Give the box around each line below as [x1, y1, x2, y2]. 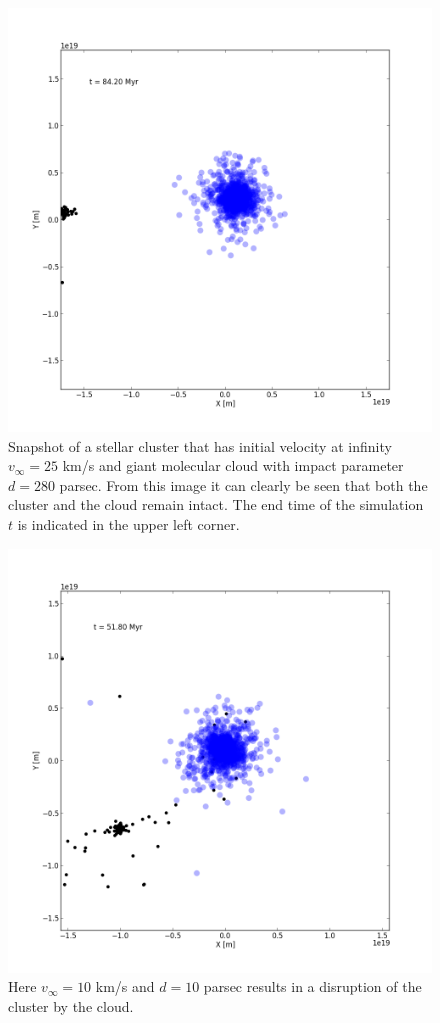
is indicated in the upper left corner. [17, 513, 240, 534]
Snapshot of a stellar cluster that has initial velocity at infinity [8, 435, 392, 456]
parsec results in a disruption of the [203, 976, 422, 997]
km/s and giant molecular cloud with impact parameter [62, 455, 404, 476]
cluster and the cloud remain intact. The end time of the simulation [8, 494, 424, 515]
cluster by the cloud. [8, 995, 134, 1016]
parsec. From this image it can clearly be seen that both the [59, 474, 428, 495]
